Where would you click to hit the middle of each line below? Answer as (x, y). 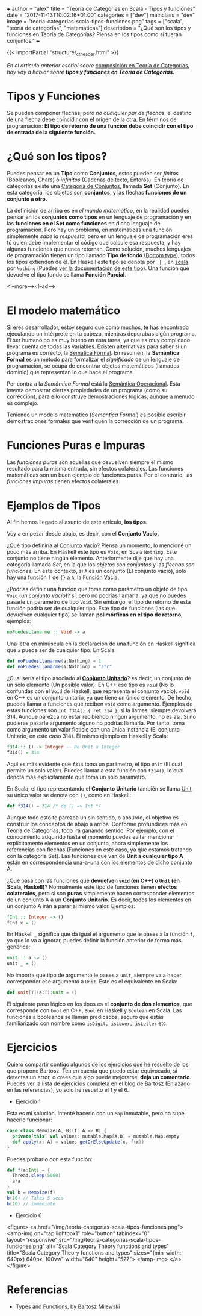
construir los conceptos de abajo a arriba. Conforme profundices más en (97, 824)
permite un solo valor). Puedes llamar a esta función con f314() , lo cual (95, 770)
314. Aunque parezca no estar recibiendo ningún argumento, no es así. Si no (101, 717)
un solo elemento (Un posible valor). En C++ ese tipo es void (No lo (90, 685)
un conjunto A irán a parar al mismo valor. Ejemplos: (71, 906)
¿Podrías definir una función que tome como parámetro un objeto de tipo (97, 589)
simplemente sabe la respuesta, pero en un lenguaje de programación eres (100, 236)
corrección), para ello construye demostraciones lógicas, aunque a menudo (101, 396)
